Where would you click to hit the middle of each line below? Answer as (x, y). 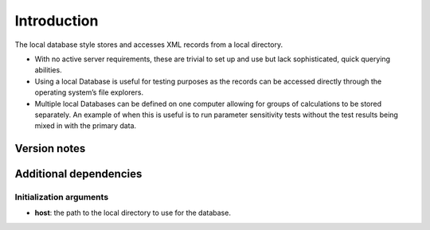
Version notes (50, 148)
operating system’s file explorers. (89, 92)
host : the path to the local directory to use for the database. (133, 213)
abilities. (49, 70)
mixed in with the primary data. (86, 126)
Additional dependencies (78, 174)
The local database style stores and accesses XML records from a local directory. (149, 45)
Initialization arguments (62, 197)
